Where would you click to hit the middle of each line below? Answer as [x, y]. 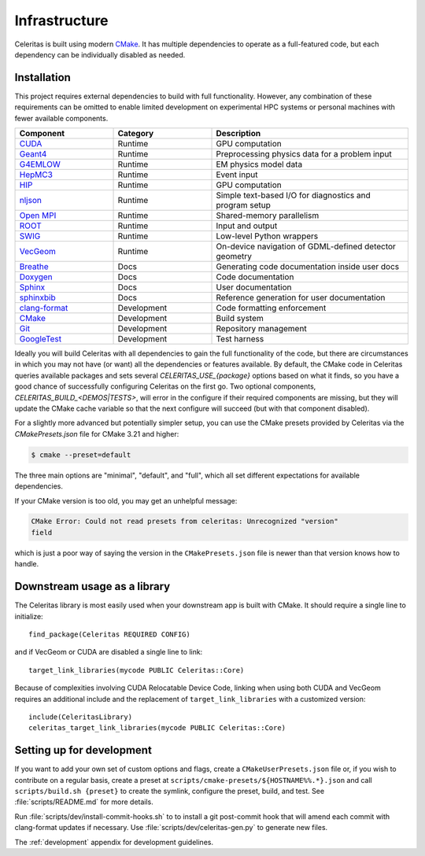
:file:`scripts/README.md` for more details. [84, 802]
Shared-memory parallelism [268, 216]
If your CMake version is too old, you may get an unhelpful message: [126, 500]
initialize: [29, 616]
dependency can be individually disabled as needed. [100, 54]
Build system [240, 319]
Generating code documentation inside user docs [308, 267]
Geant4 [33, 154]
